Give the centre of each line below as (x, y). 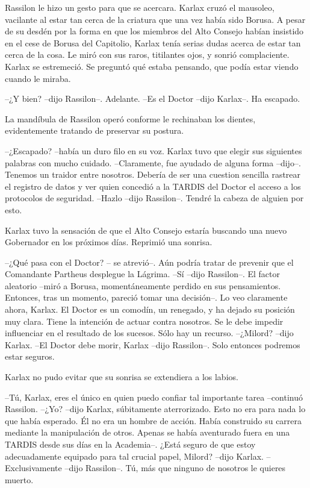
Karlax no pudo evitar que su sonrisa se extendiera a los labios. (122, 377)
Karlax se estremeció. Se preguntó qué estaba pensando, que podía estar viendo (152, 66)
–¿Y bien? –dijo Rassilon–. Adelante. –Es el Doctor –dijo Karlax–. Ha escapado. (153, 99)
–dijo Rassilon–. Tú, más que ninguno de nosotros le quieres (175, 468)
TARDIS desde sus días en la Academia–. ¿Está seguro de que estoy (130, 444)
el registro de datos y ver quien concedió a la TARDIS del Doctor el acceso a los (153, 186)
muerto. (19, 479)
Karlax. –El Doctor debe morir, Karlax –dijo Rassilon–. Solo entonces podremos (153, 344)
